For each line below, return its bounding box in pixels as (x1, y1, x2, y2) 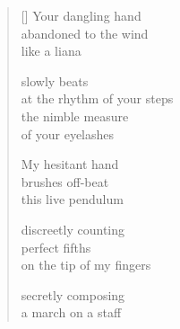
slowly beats (21, 71, 89, 90)
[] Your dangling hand (21, 6, 141, 24)
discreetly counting (21, 219, 125, 238)
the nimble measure (21, 106, 129, 125)
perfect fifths (21, 237, 91, 256)
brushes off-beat (21, 172, 109, 191)
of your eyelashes (21, 124, 115, 143)
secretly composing (21, 285, 125, 304)
